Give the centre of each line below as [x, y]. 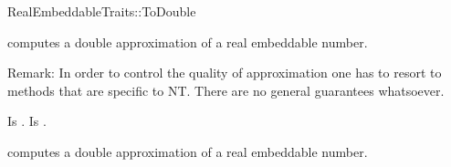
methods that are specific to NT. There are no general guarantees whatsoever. [226, 90]
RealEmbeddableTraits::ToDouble [102, 11]
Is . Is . [27, 121]
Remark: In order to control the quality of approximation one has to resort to [225, 73]
